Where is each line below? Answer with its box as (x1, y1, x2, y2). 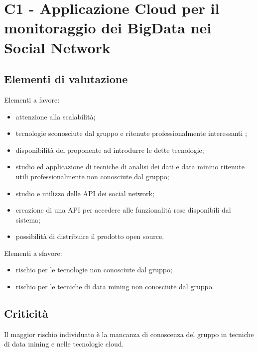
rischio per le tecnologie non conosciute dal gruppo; (15, 264, 172, 275)
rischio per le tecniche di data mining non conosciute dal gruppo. (15, 281, 214, 292)
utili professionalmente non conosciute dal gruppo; (15, 171, 169, 181)
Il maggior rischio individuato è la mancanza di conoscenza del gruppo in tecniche (4, 329, 254, 339)
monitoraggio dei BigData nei (4, 17, 212, 38)
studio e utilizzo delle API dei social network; (15, 188, 154, 198)
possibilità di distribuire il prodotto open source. (15, 231, 164, 241)
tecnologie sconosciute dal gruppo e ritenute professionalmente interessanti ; (15, 128, 247, 138)
